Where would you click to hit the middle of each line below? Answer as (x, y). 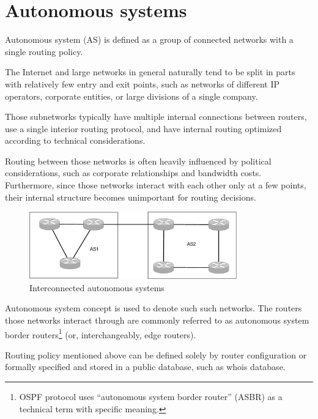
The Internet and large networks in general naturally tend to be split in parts (150, 72)
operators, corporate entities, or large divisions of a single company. (131, 96)
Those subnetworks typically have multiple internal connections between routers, (156, 117)
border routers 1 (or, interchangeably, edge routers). (101, 333)
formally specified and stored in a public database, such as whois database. (145, 367)
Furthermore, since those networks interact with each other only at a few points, (156, 185)
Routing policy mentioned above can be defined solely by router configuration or (156, 354)
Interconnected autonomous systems (97, 287)
